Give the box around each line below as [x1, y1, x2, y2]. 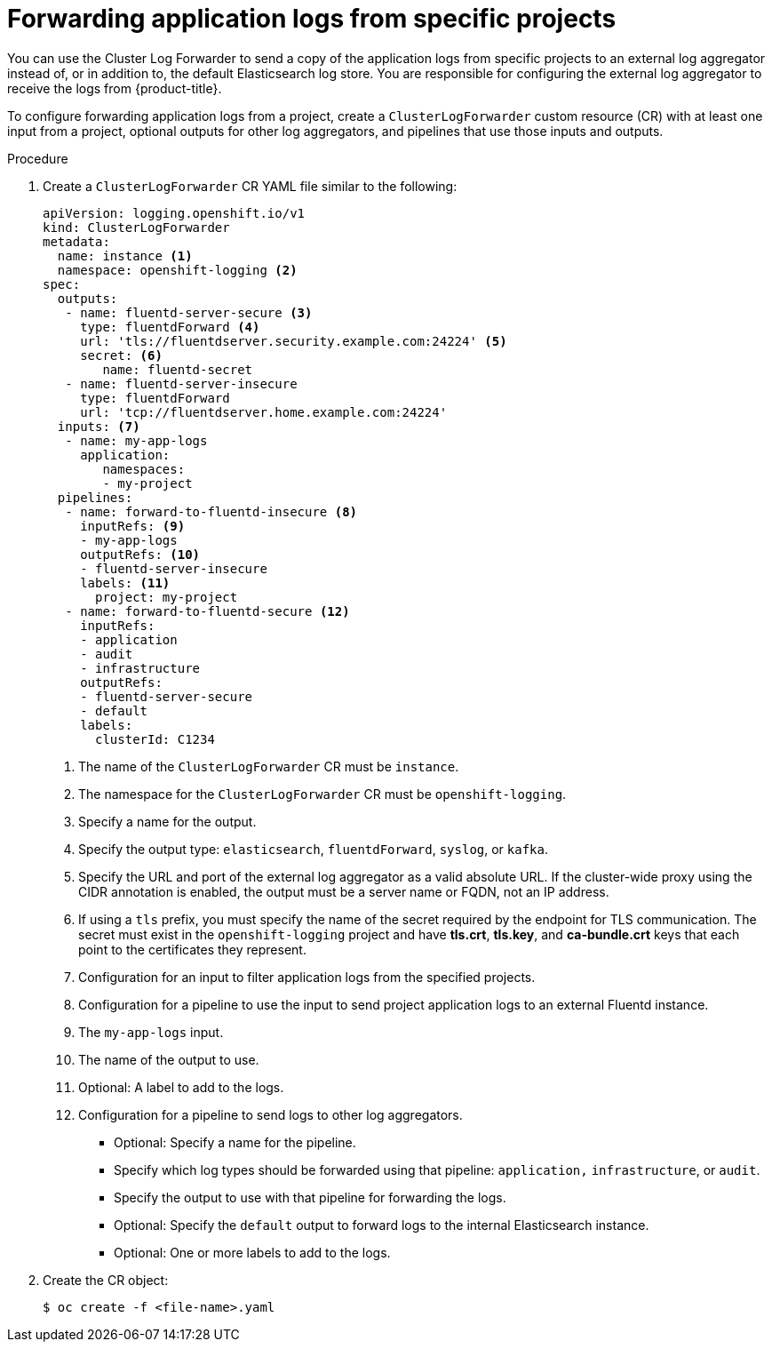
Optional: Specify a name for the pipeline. [114, 1134, 356, 1150]
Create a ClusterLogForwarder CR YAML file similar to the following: [43, 178, 458, 194]
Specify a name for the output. [78, 813, 257, 829]
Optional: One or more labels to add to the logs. [114, 1244, 391, 1260]
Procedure [7, 150, 68, 166]
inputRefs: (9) [80, 518, 186, 533]
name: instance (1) [57, 248, 193, 263]
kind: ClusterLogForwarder [43, 220, 230, 235]
